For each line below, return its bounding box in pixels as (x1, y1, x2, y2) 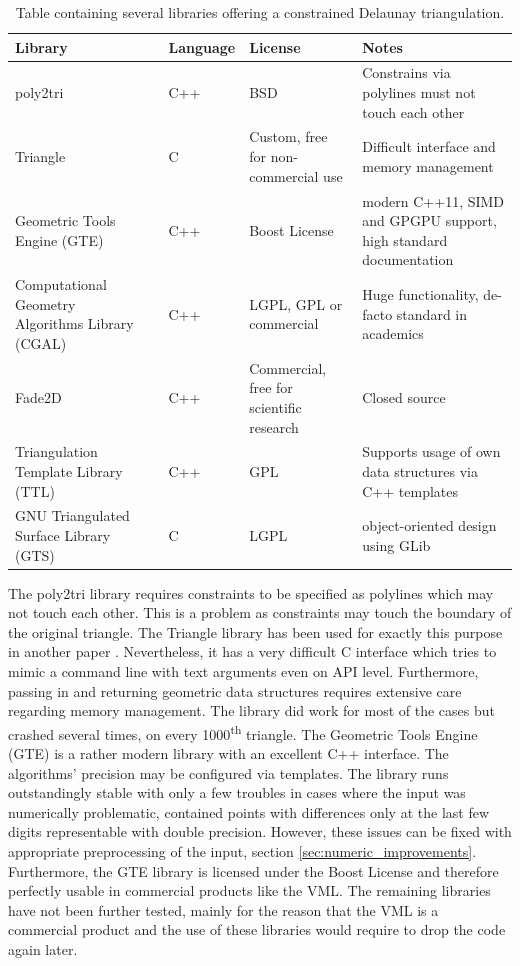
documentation (362, 249, 454, 270)
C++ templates (362, 480, 458, 501)
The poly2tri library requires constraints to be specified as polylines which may (8, 582, 494, 603)
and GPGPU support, (362, 210, 497, 231)
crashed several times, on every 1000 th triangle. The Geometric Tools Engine (8, 720, 478, 744)
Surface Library (15, 525, 111, 545)
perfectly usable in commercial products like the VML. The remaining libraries (8, 880, 491, 901)
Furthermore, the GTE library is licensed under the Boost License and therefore (8, 860, 499, 881)
